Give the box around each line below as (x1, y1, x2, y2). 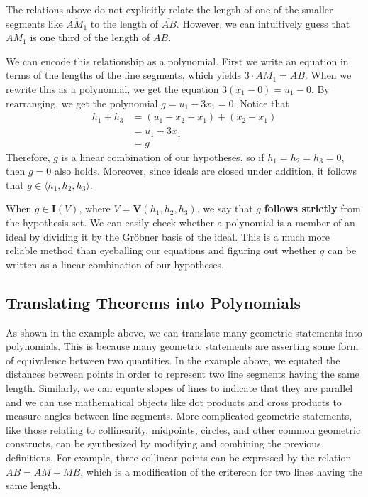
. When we (304, 67, 352, 82)
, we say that (196, 201, 253, 216)
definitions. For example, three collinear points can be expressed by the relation (6, 450, 352, 464)
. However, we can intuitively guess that (176, 16, 350, 31)
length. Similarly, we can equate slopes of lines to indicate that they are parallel (6, 381, 353, 395)
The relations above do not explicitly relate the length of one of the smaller (6, 2, 333, 16)
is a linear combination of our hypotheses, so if (61, 149, 264, 164)
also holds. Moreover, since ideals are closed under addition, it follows (54, 163, 357, 178)
